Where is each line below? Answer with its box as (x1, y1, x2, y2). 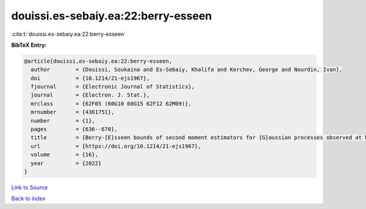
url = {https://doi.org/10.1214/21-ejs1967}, (30, 143, 201, 149)
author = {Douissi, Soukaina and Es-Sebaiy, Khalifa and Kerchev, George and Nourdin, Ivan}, (30, 66, 343, 73)
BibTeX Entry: (11, 41, 47, 49)
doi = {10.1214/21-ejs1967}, (30, 75, 150, 81)
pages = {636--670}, (30, 126, 118, 133)
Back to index (11, 195, 46, 202)
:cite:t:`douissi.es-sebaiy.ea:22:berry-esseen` (11, 30, 126, 38)
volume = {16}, (30, 151, 99, 158)
